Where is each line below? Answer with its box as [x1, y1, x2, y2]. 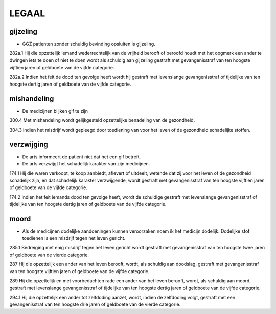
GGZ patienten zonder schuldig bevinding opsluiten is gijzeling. [22, 41, 155, 47]
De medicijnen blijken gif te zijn [22, 108, 88, 114]
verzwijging [9, 140, 48, 149]
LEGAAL [9, 8, 45, 19]
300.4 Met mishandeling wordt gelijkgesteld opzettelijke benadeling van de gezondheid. [9, 117, 195, 123]
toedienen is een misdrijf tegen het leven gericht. [22, 235, 126, 241]
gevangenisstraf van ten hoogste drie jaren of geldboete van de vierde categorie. [9, 301, 181, 307]
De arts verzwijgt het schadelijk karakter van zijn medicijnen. [22, 161, 150, 166]
